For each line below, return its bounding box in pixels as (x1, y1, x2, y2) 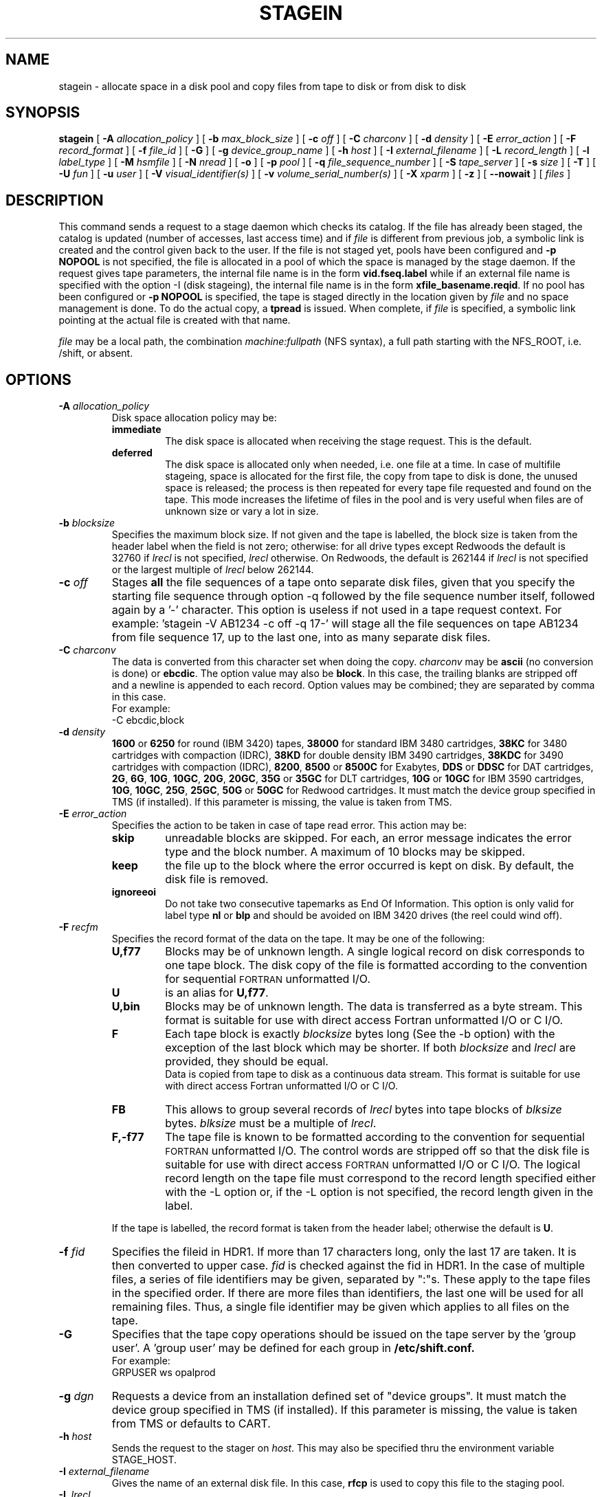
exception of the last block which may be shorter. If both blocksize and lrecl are (165, 1041, 576, 1055)
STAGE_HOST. (111, 1454, 177, 1466)
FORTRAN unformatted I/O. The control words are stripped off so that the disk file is (165, 1144, 590, 1158)
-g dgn (58, 1389, 94, 1404)
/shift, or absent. (58, 347, 133, 359)
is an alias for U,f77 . (165, 986, 269, 1000)
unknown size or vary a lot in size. (165, 505, 319, 518)
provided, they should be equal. (165, 1054, 328, 1069)
